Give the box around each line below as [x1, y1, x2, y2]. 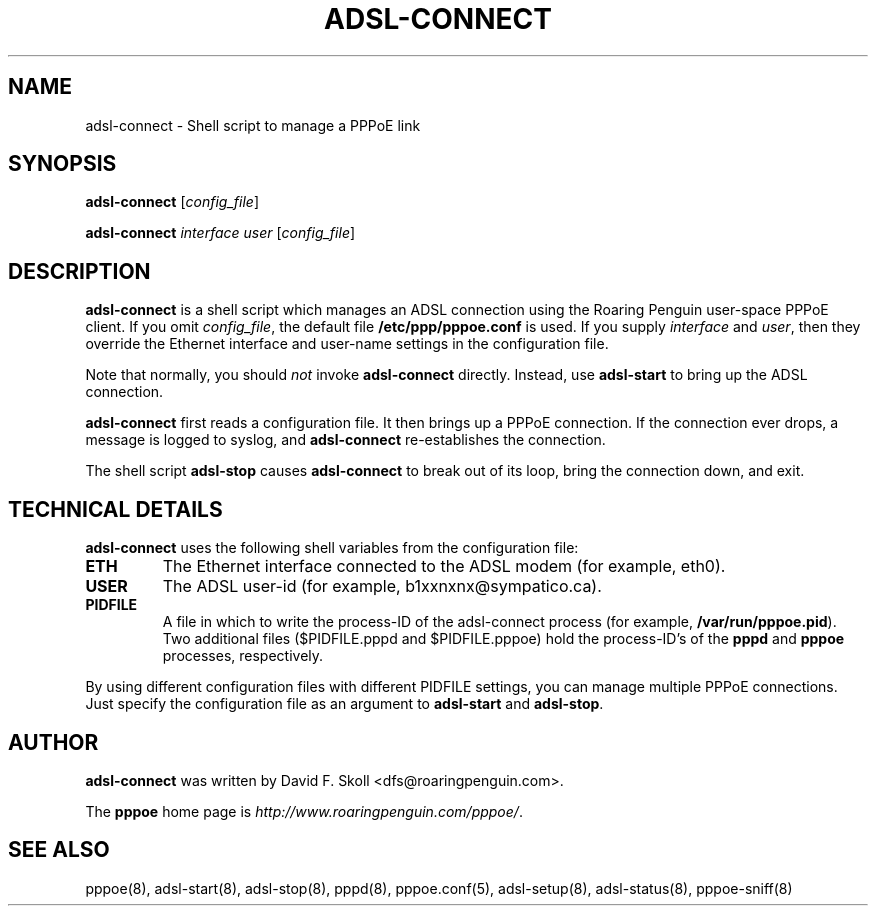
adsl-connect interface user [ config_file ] [85, 224, 356, 242]
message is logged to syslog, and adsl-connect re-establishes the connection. [85, 431, 606, 449]
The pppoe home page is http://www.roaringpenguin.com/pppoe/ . [85, 802, 523, 820]
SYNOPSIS [8, 151, 117, 177]
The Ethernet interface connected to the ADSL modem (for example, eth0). [162, 556, 726, 577]
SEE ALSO [8, 837, 110, 863]
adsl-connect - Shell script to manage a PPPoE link [85, 116, 421, 134]
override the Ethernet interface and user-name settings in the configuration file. [85, 335, 609, 353]
